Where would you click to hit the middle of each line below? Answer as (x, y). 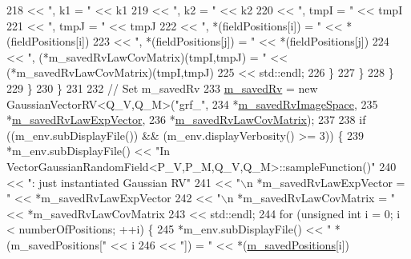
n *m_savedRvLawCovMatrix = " (311, 198)
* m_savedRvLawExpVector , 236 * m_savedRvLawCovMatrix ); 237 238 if (186, 120)
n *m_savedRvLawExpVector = (326, 182)
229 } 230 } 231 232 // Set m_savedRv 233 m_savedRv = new (162, 88)
